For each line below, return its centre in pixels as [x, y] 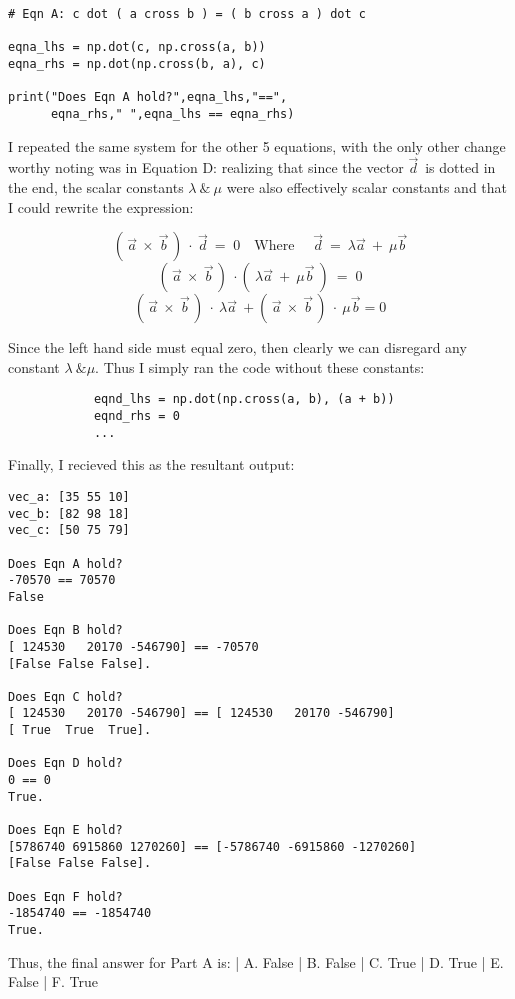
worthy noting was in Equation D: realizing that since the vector [206, 167]
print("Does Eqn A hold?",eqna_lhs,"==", [148, 97]
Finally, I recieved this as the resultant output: [151, 464]
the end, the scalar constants [96, 187]
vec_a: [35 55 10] [69, 496]
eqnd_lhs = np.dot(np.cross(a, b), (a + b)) [244, 399]
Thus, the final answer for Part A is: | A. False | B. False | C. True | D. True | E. [256, 961]
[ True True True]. [80, 730]
